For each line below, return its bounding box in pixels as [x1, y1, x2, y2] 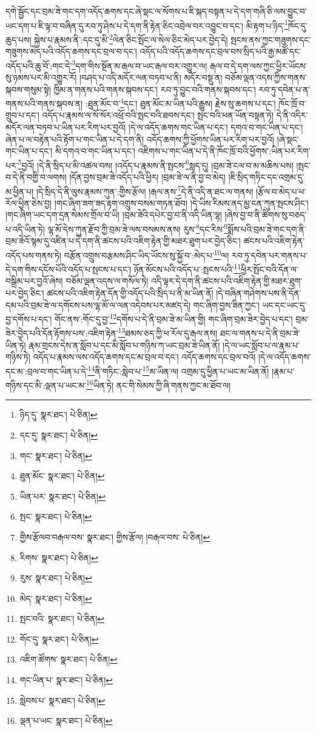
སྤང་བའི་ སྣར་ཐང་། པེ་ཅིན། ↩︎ [19, 612, 105, 625]
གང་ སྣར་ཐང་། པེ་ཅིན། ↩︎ [19, 449, 92, 462]
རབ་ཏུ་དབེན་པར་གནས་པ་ [232, 248, 308, 261]
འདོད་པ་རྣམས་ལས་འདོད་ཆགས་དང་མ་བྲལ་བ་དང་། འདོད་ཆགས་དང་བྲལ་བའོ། [33, 350, 256, 363]
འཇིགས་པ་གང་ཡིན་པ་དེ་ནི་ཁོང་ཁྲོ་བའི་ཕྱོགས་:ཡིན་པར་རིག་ [138, 145, 311, 157]
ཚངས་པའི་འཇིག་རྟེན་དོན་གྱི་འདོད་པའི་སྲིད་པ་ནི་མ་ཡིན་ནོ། [47, 286, 213, 299]
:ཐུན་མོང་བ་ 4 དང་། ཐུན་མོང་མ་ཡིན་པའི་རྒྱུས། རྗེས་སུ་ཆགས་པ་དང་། [85, 95, 276, 109]
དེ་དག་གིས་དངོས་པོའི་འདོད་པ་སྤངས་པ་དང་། [5, 262, 132, 275]
